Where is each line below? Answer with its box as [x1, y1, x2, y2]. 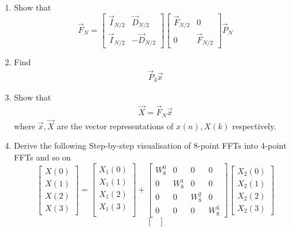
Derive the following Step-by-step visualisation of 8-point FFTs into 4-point [14, 139, 287, 152]
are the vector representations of [57, 119, 174, 132]
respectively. [232, 119, 276, 132]
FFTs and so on [14, 151, 71, 163]
